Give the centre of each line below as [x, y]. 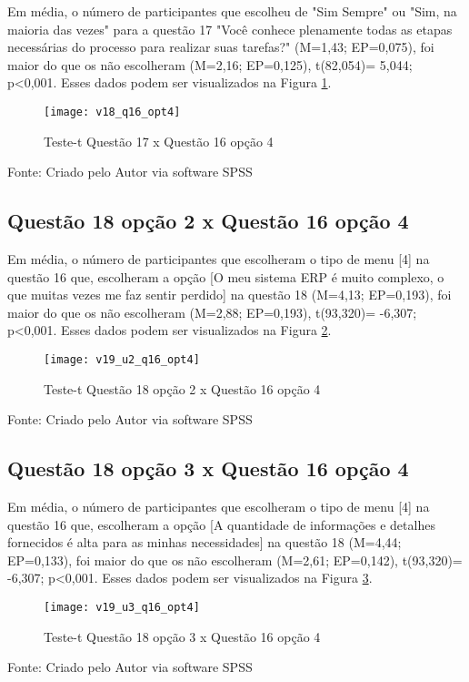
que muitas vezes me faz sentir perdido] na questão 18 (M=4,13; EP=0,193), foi [230, 295]
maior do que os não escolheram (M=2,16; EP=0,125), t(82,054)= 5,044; [210, 64]
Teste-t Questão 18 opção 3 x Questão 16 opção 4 [182, 636]
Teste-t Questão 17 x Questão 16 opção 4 [159, 141]
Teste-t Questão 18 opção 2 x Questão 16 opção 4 [182, 388]
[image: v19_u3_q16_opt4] [122, 607]
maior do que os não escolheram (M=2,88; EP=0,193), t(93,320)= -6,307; [212, 312]
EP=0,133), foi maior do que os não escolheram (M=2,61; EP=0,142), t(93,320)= [235, 560]
